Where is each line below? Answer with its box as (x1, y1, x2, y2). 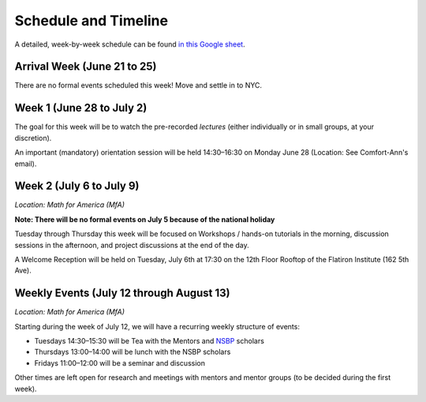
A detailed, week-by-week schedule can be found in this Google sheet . (14, 39, 245, 49)
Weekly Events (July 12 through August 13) (14, 287, 230, 300)
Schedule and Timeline (14, 12, 169, 29)
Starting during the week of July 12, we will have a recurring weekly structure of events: (14, 321, 300, 331)
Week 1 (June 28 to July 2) (14, 101, 148, 115)
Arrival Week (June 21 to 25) (14, 60, 157, 73)
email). (14, 159, 37, 168)
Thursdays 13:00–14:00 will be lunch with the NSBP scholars (34, 348, 231, 357)
